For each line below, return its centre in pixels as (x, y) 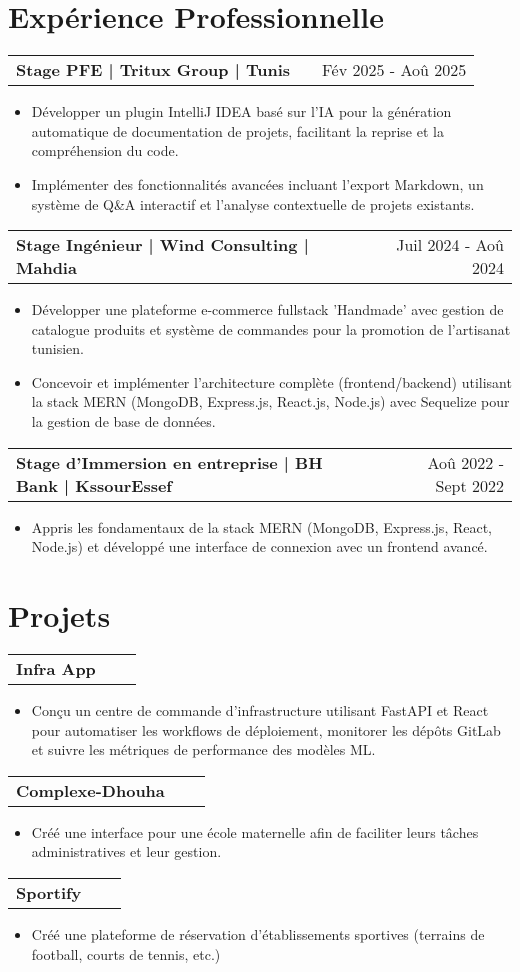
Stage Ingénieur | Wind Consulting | (162, 245)
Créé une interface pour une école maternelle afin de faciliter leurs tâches (255, 831)
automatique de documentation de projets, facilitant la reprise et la (237, 130)
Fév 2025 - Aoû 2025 (394, 70)
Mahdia (46, 268)
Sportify (49, 892)
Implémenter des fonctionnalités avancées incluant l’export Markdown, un (257, 183)
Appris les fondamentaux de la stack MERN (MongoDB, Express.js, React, (262, 526)
